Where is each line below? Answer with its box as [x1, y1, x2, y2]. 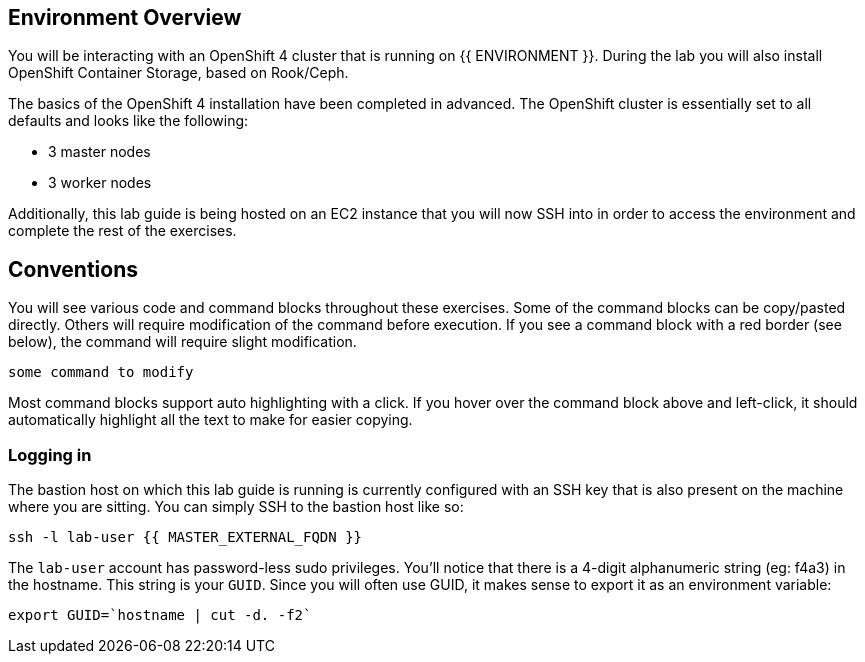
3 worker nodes [48, 174, 152, 192]
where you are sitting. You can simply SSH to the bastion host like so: [8, 498, 464, 516]
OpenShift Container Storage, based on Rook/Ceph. [8, 64, 349, 82]
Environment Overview [8, 5, 242, 30]
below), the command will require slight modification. [8, 333, 357, 351]
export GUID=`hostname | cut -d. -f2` [8, 607, 312, 624]
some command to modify [8, 364, 194, 381]
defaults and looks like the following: [8, 112, 249, 130]
